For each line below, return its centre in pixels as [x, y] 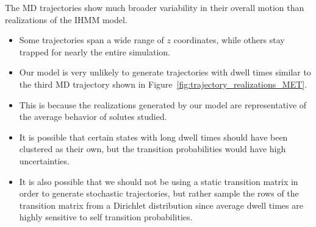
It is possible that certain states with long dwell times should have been [153, 137]
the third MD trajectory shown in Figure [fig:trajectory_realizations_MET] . [163, 84]
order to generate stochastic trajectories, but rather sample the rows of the [159, 193]
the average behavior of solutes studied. [93, 117]
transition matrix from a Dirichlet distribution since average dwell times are [161, 205]
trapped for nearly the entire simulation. [95, 51]
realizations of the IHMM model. [66, 19]
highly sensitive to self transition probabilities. [106, 217]
